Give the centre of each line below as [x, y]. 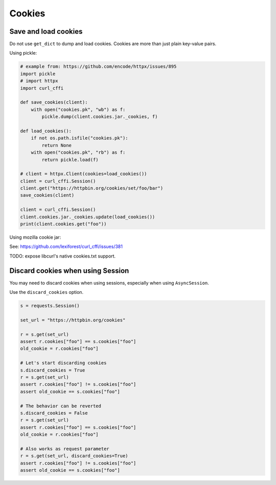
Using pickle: [23, 53]
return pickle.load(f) [70, 159]
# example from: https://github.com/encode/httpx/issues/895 [98, 67]
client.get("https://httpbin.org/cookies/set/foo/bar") [92, 188]
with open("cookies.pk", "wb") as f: [78, 109]
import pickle [38, 74]
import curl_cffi [42, 88]
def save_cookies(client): [54, 102]
